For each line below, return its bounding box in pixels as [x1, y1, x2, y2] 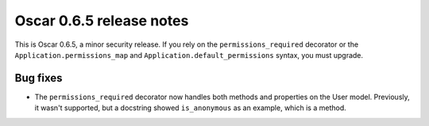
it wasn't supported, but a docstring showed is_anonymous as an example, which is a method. [34, 103, 347, 113]
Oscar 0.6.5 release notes [14, 12, 189, 29]
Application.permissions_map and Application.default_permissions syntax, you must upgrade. [14, 50, 364, 59]
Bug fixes [14, 71, 63, 85]
